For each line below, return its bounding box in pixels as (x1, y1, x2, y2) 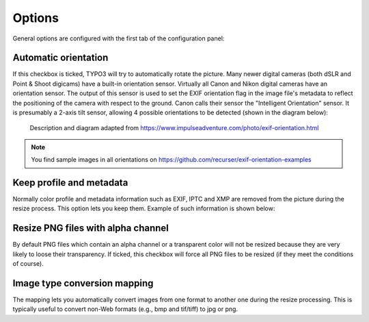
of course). (12, 260, 44, 268)
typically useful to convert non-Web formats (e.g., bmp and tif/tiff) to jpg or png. (12, 305, 238, 313)
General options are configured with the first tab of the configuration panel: (12, 34, 225, 42)
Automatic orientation (12, 52, 109, 64)
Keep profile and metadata (12, 177, 128, 188)
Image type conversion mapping (12, 277, 154, 289)
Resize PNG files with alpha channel (12, 223, 169, 234)
